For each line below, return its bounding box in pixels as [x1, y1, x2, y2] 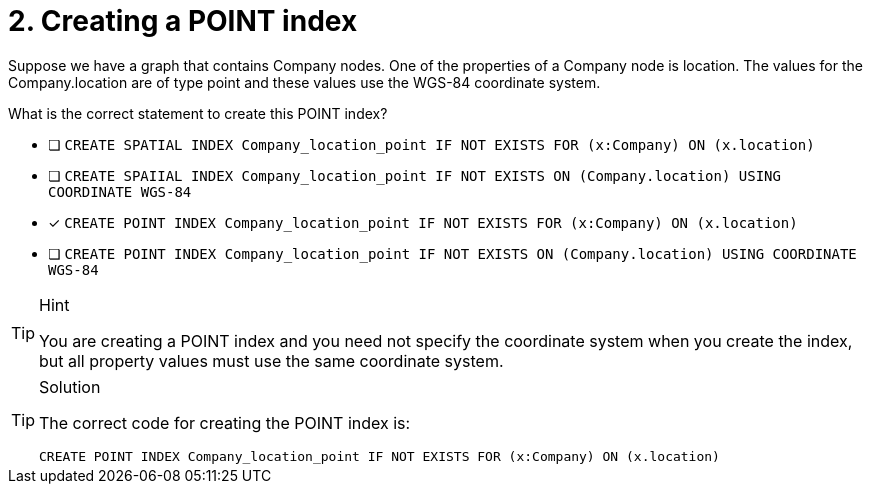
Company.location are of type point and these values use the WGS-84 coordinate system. [8, 73, 601, 91]
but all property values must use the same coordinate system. [39, 350, 504, 371]
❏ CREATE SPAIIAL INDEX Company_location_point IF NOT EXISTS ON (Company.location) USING [48, 166, 781, 184]
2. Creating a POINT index [8, 4, 358, 38]
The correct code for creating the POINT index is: [39, 412, 411, 433]
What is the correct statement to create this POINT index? [8, 104, 388, 122]
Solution [39, 376, 101, 397]
